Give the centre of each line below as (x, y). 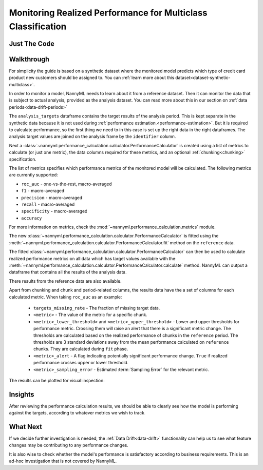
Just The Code (32, 44)
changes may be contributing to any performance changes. (69, 445)
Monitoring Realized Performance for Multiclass (108, 13)
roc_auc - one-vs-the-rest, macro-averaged (66, 184)
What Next (26, 427)
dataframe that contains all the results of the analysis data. (68, 272)
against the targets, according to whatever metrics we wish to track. (77, 413)
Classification (38, 26)
